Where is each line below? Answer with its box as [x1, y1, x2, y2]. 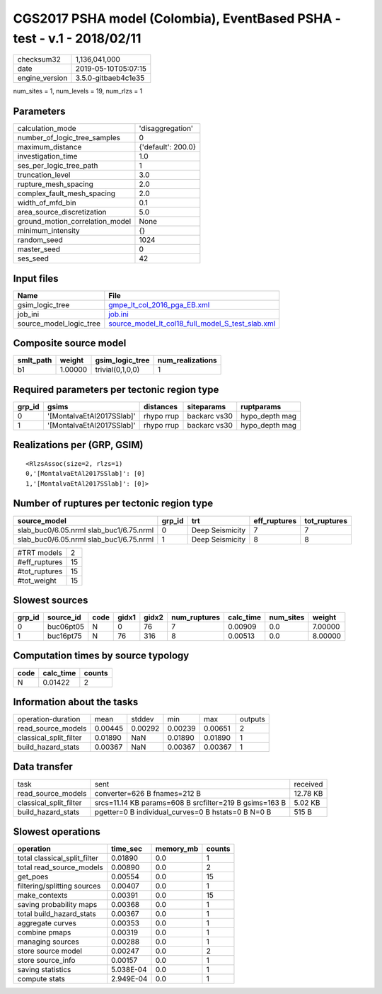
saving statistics [17, 965, 71, 975]
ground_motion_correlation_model [17, 217, 132, 227]
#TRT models [17, 547, 63, 557]
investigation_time [17, 152, 78, 161]
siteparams [187, 401, 226, 411]
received [294, 779, 323, 789]
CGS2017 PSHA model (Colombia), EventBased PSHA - [13, 11, 341, 26]
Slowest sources [13, 594, 88, 606]
